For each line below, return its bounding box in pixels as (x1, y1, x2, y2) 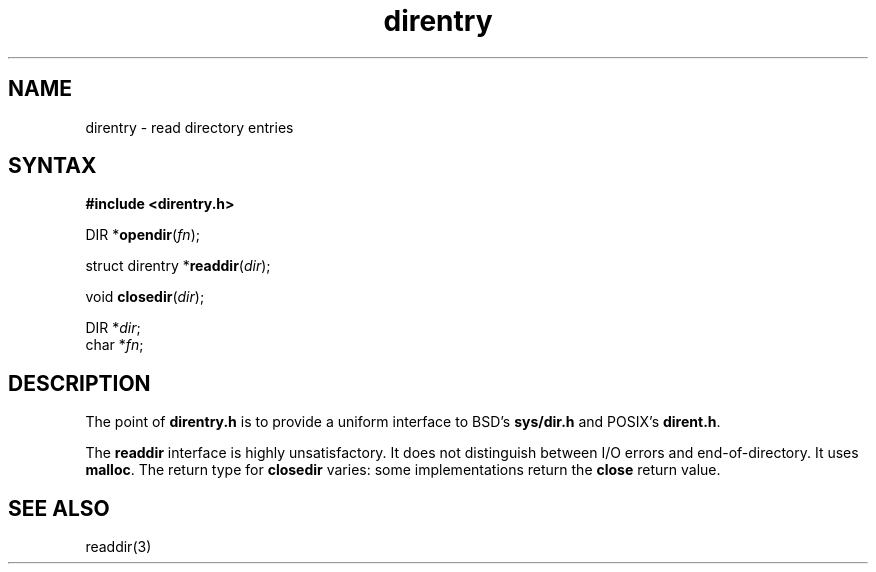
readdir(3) (85, 538, 152, 556)
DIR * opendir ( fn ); (85, 226, 200, 244)
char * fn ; (85, 336, 144, 354)
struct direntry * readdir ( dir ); (85, 257, 271, 275)
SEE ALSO (8, 495, 110, 521)
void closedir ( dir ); (85, 288, 205, 306)
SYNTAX (8, 153, 97, 179)
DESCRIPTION (8, 370, 151, 396)
